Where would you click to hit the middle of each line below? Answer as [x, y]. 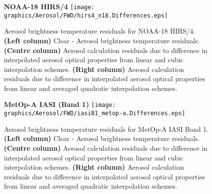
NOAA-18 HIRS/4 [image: [49, 6]
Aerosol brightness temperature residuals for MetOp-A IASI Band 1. [106, 129]
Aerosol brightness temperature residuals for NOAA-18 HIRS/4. [100, 31]
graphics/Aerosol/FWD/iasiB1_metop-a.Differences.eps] [95, 114]
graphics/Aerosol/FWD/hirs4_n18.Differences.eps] [86, 15]
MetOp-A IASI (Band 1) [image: [60, 104]
